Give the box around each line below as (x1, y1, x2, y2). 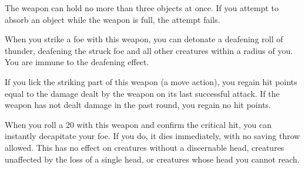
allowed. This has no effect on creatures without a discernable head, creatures (5, 141, 284, 153)
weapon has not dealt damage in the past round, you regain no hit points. (5, 99, 272, 111)
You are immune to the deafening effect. (5, 56, 149, 68)
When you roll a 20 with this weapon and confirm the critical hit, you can (5, 118, 272, 130)
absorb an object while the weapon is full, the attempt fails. (5, 13, 220, 25)
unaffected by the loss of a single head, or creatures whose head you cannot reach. (5, 153, 300, 165)
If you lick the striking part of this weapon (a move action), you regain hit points (5, 75, 297, 87)
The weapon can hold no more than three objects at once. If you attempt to (5, 2, 279, 13)
